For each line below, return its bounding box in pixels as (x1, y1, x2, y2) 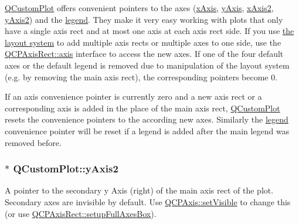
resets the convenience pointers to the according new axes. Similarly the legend (5, 113, 288, 125)
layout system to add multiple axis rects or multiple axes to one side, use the (5, 36, 281, 48)
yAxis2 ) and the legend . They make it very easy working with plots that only (5, 13, 283, 25)
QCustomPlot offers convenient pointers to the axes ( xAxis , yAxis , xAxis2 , (5, 2, 274, 13)
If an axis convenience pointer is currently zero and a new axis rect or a (5, 90, 262, 103)
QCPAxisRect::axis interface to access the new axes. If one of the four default (5, 47, 284, 60)
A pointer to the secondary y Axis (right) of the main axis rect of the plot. (5, 184, 274, 196)
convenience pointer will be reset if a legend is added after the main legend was (5, 124, 290, 137)
